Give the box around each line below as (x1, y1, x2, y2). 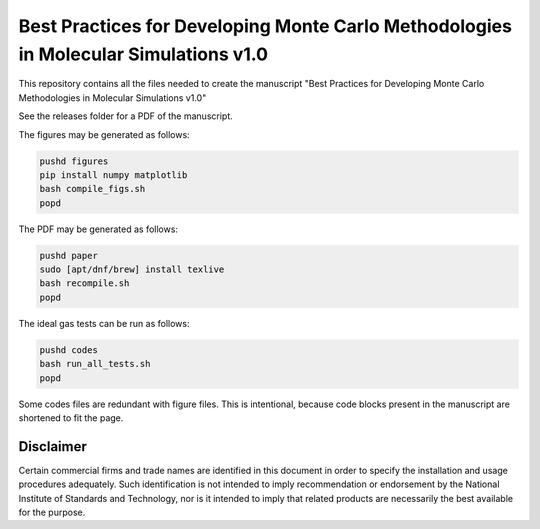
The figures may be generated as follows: (18, 128, 190, 140)
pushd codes (39, 344, 99, 355)
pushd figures (39, 155, 109, 167)
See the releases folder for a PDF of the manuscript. (18, 110, 234, 122)
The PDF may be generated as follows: (18, 223, 179, 235)
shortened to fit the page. (18, 411, 124, 424)
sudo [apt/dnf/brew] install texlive (39, 264, 225, 275)
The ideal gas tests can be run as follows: (18, 317, 190, 329)
